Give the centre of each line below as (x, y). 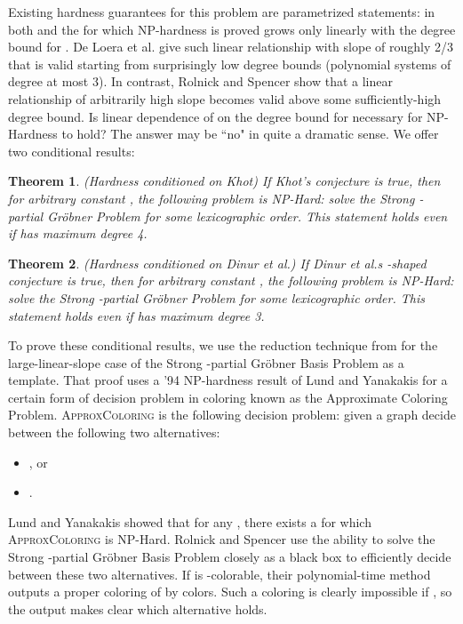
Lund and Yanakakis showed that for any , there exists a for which (190, 521)
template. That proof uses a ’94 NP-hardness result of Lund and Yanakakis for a (228, 380)
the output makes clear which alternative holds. (138, 608)
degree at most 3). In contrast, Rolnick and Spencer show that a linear (201, 81)
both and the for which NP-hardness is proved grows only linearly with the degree (232, 29)
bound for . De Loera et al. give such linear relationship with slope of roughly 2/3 (231, 47)
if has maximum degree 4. (78, 233)
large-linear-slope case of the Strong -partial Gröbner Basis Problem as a (206, 362)
